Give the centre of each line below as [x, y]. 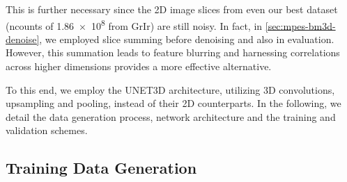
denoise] [23, 39]
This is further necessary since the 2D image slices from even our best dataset [172, 9]
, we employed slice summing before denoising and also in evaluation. [187, 39]
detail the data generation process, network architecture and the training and [171, 116]
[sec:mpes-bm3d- [300, 25]
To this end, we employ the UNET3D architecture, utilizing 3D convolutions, [170, 89]
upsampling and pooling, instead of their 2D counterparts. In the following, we [173, 103]
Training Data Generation [101, 168]
